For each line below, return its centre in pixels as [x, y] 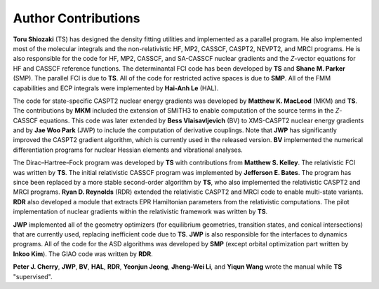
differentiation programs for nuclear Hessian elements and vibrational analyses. [128, 150]
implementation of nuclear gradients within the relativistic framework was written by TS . [140, 212]
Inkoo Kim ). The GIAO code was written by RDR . [83, 254]
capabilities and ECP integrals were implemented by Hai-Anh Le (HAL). [116, 88]
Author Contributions [77, 18]
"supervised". [33, 276]
